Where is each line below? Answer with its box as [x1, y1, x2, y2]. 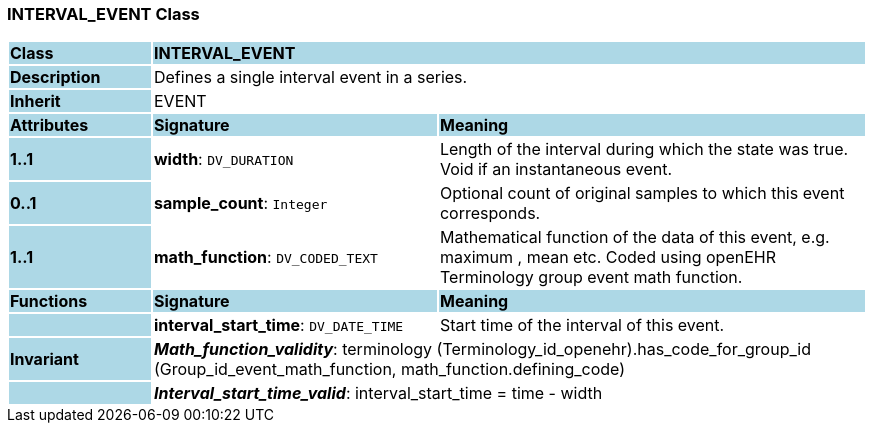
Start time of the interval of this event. [439, 315, 725, 336]
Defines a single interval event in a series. [153, 67, 468, 88]
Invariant [10, 349, 79, 370]
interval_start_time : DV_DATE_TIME [153, 315, 404, 336]
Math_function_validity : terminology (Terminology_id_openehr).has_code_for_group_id [153, 339, 811, 360]
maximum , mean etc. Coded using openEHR [439, 247, 776, 268]
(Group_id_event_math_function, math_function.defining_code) [153, 359, 626, 380]
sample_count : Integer [153, 193, 328, 214]
